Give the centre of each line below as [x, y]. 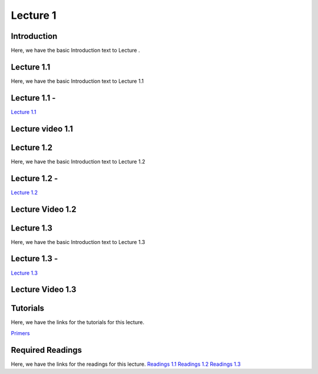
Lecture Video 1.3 [44, 290]
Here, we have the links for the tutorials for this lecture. [77, 322]
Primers [20, 333]
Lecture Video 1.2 [44, 209]
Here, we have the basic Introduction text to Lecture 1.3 [78, 242]
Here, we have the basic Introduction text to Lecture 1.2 [78, 161]
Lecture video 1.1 [42, 128]
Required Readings [47, 350]
